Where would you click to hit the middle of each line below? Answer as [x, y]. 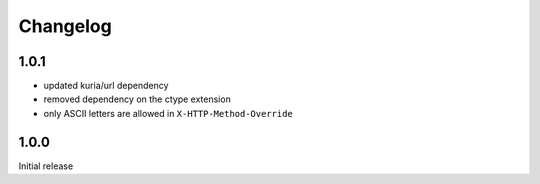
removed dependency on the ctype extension [137, 99]
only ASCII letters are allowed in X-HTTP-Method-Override [168, 113]
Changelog [65, 26]
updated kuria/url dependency [106, 86]
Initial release [46, 166]
